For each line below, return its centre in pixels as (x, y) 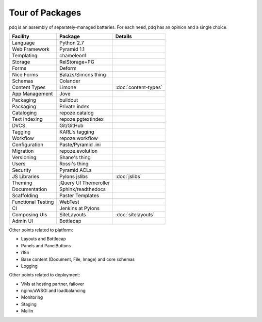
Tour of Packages (45, 13)
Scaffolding (25, 195)
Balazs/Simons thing (82, 74)
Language (23, 43)
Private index (74, 106)
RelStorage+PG (77, 62)
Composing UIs (30, 214)
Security (22, 170)
